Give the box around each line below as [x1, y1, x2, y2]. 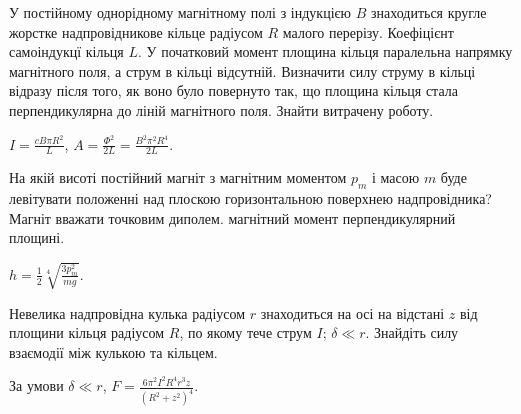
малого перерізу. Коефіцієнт [282, 21, 454, 42]
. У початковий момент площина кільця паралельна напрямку [138, 41, 513, 62]
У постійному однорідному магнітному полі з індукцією [9, 2, 352, 22]
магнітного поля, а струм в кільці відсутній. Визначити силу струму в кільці [9, 60, 476, 81]
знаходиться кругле [370, 2, 487, 22]
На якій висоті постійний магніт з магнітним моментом [9, 167, 347, 188]
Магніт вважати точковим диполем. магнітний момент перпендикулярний [9, 207, 456, 228]
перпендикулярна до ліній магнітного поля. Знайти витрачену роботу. [9, 99, 434, 120]
